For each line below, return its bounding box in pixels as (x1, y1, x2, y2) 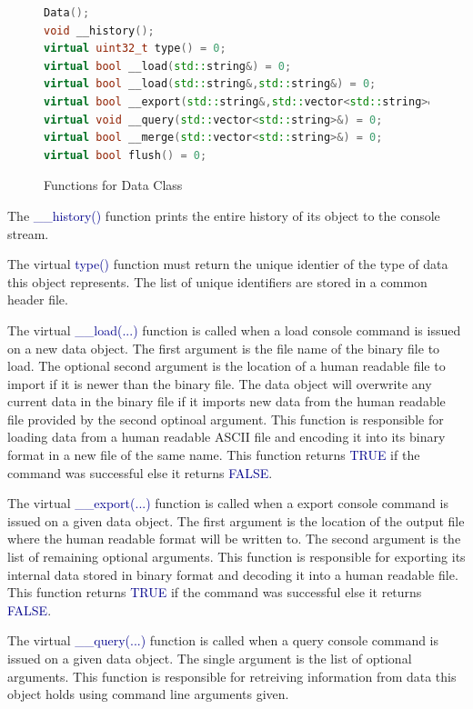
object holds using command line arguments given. (7, 684, 289, 704)
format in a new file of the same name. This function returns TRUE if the (7, 445, 420, 464)
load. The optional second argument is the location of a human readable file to (7, 356, 446, 375)
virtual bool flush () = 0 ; (44, 148, 207, 162)
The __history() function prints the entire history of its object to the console (7, 205, 440, 225)
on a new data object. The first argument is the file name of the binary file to (7, 338, 440, 357)
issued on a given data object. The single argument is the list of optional (7, 649, 412, 667)
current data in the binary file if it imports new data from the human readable (7, 392, 446, 411)
